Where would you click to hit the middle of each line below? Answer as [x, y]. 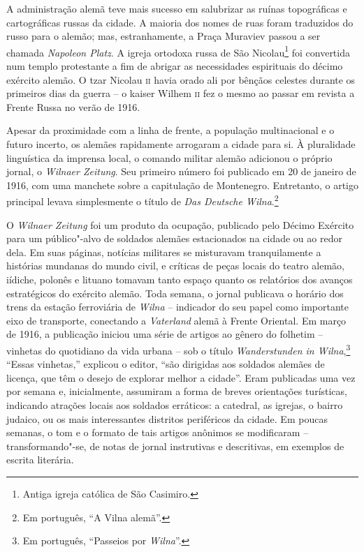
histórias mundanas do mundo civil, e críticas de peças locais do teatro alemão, [175, 266]
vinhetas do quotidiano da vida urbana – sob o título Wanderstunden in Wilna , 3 [179, 349]
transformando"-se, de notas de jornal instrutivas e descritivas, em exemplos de [175, 446]
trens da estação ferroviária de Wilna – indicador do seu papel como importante [178, 307]
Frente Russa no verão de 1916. [73, 106]
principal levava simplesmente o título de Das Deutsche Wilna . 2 [143, 200]
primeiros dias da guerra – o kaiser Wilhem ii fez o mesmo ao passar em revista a [181, 93]
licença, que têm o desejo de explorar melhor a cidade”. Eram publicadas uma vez [181, 377]
